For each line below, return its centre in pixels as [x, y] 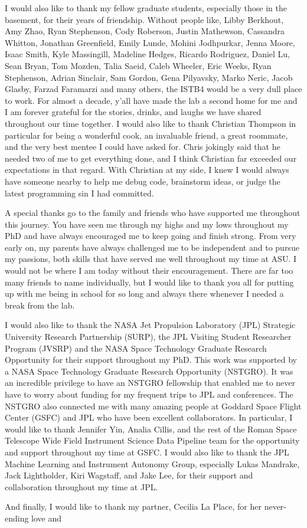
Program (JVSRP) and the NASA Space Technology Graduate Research [136, 348]
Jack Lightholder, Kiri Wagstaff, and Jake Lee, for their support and [129, 475]
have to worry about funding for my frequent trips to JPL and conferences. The [149, 394]
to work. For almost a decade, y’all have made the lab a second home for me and [151, 100]
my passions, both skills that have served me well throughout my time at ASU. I [151, 259]
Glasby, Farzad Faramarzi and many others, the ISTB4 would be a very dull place [153, 89]
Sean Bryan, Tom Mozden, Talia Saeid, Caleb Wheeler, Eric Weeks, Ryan [138, 65]
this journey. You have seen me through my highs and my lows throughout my [147, 224]
